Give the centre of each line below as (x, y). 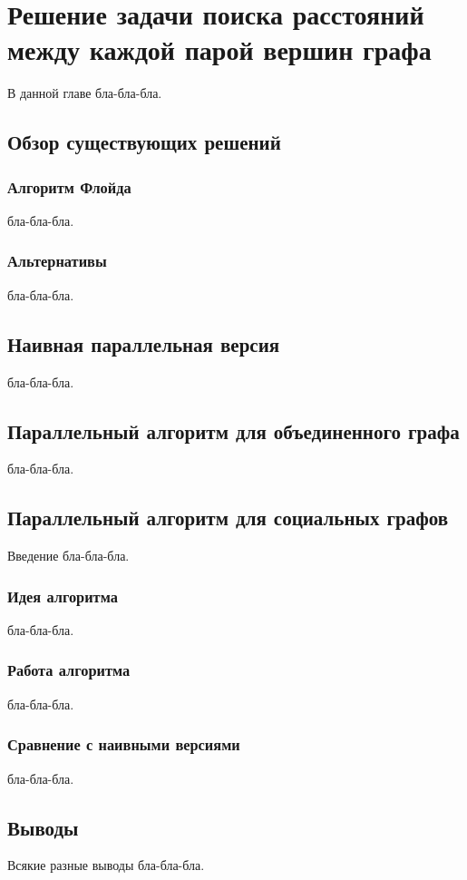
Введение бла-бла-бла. (68, 556)
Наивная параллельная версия (144, 343)
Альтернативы (57, 261)
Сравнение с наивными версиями (124, 744)
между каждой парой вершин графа (219, 49)
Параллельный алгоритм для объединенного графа (233, 430)
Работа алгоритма (69, 670)
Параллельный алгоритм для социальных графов (228, 518)
